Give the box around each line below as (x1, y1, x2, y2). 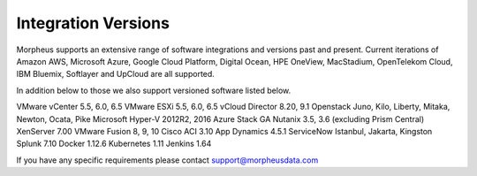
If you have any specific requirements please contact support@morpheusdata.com (16, 155, 319, 165)
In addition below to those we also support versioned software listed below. (16, 85, 291, 96)
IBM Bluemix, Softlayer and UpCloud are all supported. (16, 69, 216, 80)
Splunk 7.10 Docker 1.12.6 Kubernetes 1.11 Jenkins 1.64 (16, 138, 212, 149)
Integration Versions (16, 13, 170, 33)
